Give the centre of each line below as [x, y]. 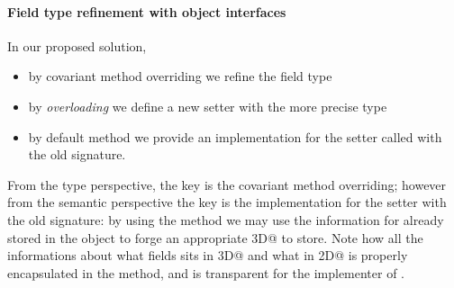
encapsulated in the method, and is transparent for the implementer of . [206, 272]
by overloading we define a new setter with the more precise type [208, 106]
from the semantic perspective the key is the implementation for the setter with [227, 202]
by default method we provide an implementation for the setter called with [235, 136]
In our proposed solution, [77, 45]
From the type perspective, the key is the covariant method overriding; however [227, 184]
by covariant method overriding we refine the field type [180, 76]
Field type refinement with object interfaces [147, 11]
